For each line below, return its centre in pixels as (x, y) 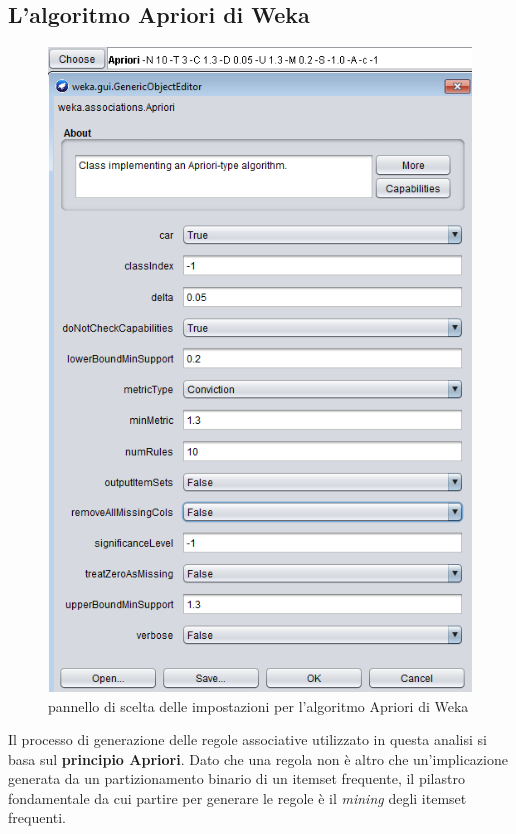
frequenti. (37, 817)
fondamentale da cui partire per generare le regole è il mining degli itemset (237, 797)
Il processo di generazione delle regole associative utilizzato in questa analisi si (247, 739)
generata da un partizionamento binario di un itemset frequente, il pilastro (236, 778)
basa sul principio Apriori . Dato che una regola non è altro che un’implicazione (258, 758)
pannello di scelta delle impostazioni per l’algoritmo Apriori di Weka (258, 705)
